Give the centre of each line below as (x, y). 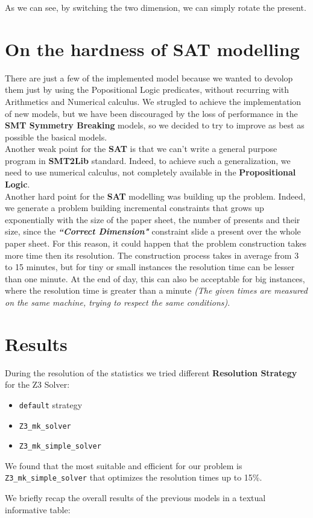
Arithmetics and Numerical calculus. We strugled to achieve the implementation (153, 101)
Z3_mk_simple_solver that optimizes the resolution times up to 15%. (134, 477)
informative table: (38, 509)
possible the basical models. (56, 137)
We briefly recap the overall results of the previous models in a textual (135, 498)
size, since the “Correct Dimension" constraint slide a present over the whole (153, 231)
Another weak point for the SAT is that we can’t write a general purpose (141, 149)
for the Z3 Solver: (37, 384)
